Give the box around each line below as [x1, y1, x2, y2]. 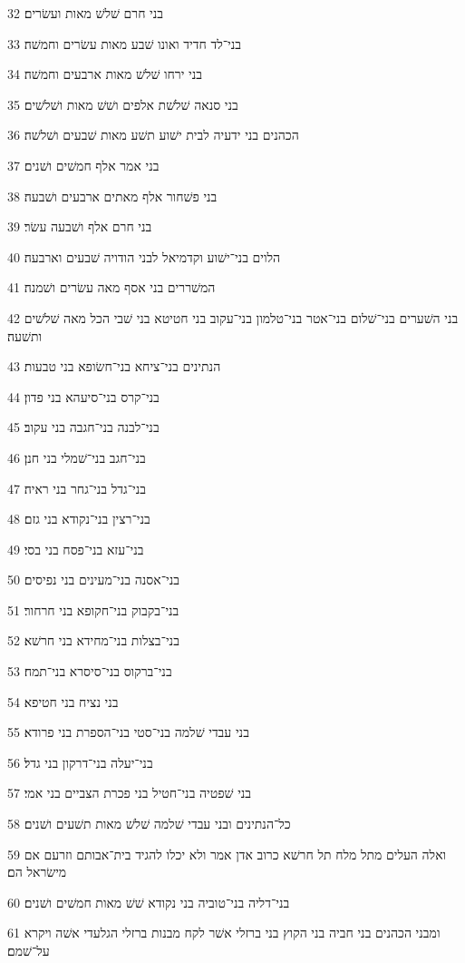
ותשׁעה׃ [7, 326, 43, 345]
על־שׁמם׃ [7, 941, 50, 959]
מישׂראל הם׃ [7, 862, 67, 881]
